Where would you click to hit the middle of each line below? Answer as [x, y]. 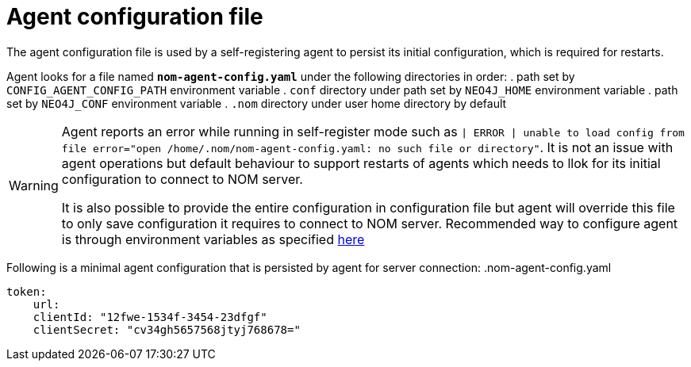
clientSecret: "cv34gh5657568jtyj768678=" [167, 329]
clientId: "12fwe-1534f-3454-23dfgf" [150, 317]
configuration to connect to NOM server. [182, 179]
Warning [34, 185]
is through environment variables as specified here [213, 239]
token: [27, 291]
